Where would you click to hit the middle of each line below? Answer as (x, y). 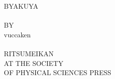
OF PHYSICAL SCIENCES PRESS (58, 72)
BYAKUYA (21, 6)
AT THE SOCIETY (34, 63)
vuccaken (17, 34)
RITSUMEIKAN (29, 53)
